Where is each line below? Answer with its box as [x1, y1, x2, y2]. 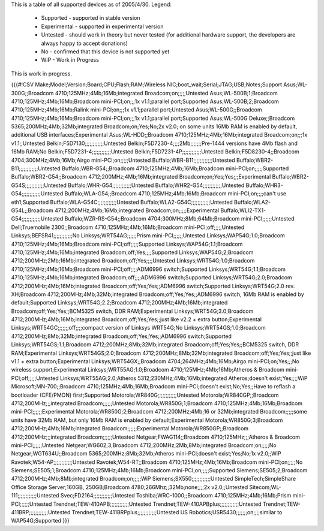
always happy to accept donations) [41, 40, 128, 47]
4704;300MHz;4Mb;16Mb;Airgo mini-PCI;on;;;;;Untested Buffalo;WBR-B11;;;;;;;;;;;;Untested [11, 156, 235, 164]
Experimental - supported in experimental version [41, 23, 164, 30]
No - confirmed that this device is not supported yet [41, 48, 170, 55]
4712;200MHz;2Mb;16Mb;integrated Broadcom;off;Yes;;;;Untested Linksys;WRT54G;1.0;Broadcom [11, 257, 255, 264]
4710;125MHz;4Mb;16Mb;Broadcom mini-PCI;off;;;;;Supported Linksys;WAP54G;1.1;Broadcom [11, 240, 243, 248]
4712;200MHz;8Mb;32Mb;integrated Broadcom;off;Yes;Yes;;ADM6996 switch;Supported [11, 333, 232, 340]
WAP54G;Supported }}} [11, 517, 70, 524]
